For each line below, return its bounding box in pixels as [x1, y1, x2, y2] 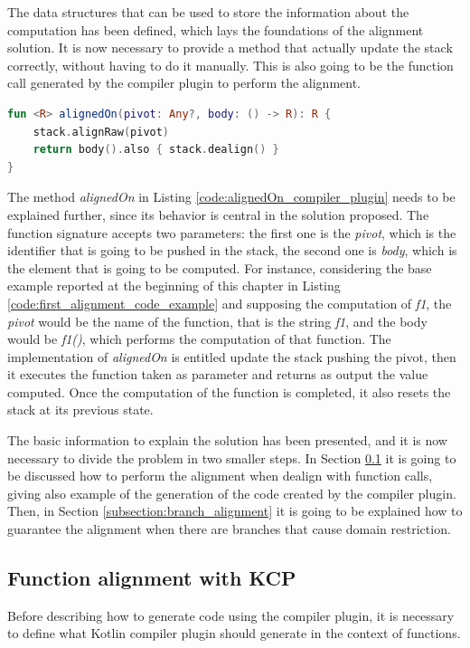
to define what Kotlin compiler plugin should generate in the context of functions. [7, 624, 461, 643]
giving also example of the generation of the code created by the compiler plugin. [7, 483, 456, 502]
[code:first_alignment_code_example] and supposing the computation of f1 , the [7, 293, 452, 312]
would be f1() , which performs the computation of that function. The [7, 329, 391, 348]
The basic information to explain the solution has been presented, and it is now [7, 431, 447, 450]
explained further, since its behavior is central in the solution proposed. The [7, 205, 429, 224]
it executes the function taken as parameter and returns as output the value [7, 365, 428, 384]
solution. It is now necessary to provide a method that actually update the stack [7, 38, 453, 57]
